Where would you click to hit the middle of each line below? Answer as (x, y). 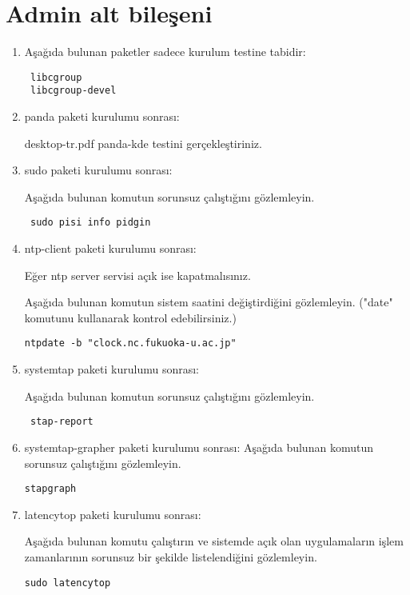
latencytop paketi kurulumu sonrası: (113, 514)
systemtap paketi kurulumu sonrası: (111, 369)
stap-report (62, 422)
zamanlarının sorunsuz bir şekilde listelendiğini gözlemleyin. (171, 556)
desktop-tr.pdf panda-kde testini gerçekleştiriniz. (143, 143)
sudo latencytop (68, 583)
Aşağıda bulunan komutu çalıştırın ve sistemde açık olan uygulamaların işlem (214, 541)
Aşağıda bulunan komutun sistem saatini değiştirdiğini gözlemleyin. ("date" (209, 302)
